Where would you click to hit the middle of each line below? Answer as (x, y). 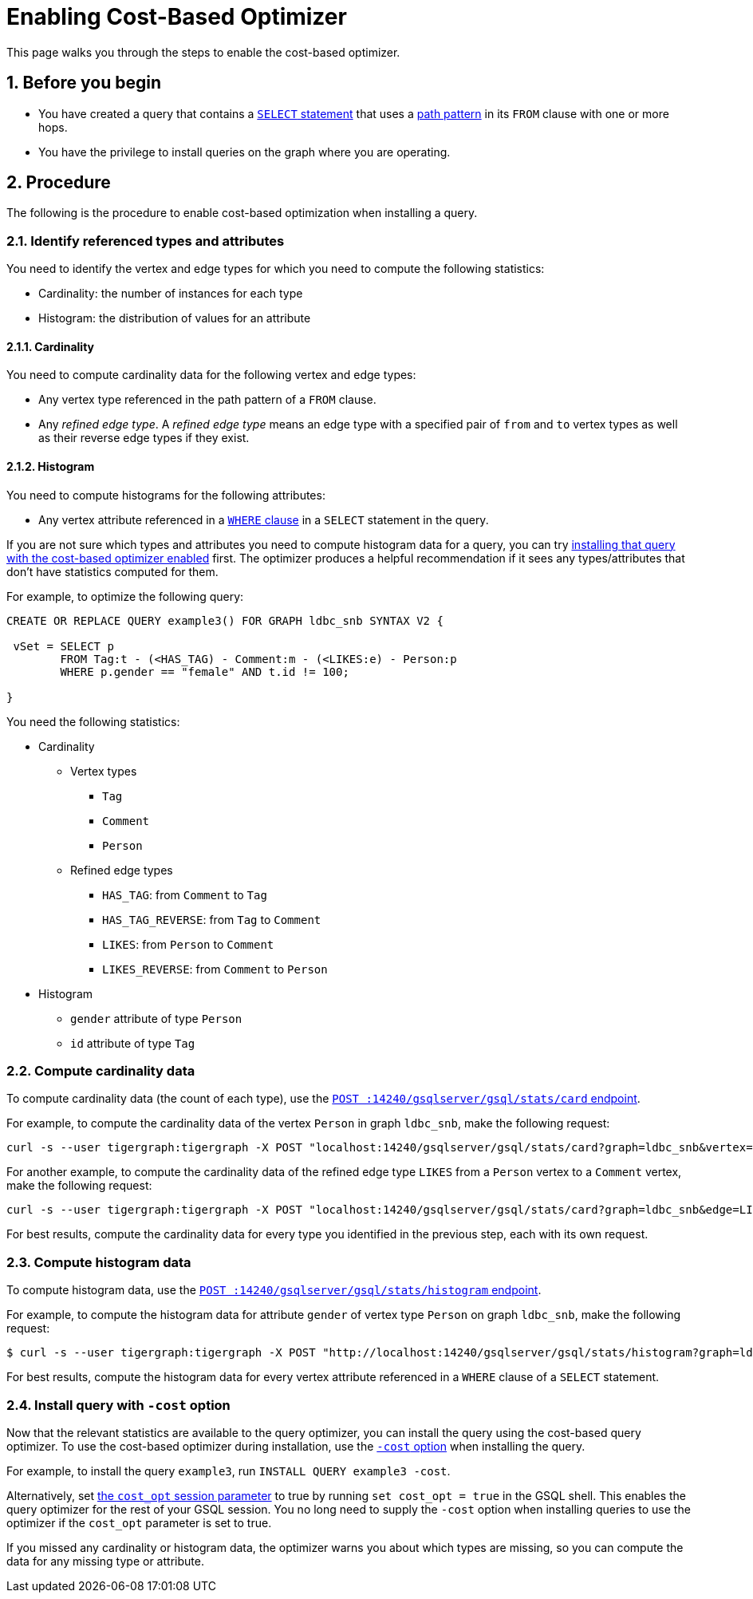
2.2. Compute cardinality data (101, 1071)
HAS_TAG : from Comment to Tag (185, 894)
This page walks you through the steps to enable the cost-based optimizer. (203, 52)
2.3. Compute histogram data (99, 1262)
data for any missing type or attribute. (105, 1561)
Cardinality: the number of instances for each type (171, 294)
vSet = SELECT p (63, 646)
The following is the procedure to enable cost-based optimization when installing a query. (242, 213)
